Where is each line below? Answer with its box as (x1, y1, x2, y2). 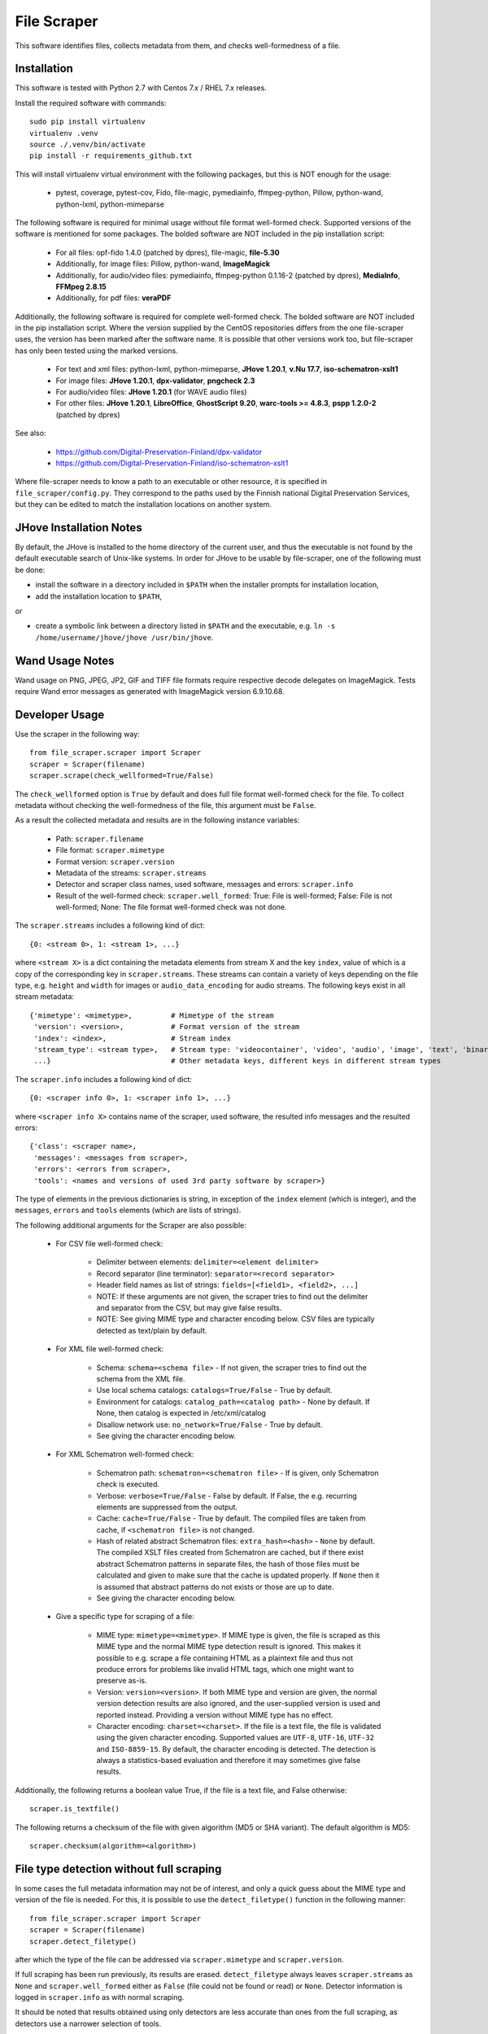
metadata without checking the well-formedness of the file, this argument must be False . (15, 800, 316, 810)
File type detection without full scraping (15, 1862, 222, 1875)
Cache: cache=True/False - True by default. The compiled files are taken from (96, 1513, 366, 1523)
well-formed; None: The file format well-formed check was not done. (55, 902, 288, 912)
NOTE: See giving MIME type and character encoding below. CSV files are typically (96, 1314, 375, 1324)
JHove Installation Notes (15, 521, 142, 535)
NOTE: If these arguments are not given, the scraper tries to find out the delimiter (96, 1291, 368, 1301)
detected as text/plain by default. (96, 1325, 207, 1335)
